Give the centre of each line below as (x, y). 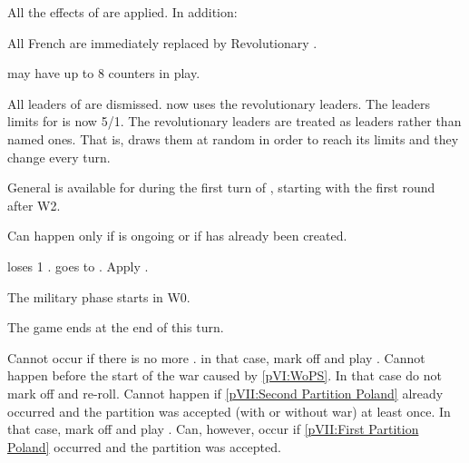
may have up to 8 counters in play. (104, 73)
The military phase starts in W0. (99, 296)
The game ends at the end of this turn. (116, 327)
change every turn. (59, 157)
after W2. (34, 205)
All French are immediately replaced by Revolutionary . (162, 42)
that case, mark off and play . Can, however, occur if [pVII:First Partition (213, 429)
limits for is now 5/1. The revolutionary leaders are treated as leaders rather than (234, 121)
